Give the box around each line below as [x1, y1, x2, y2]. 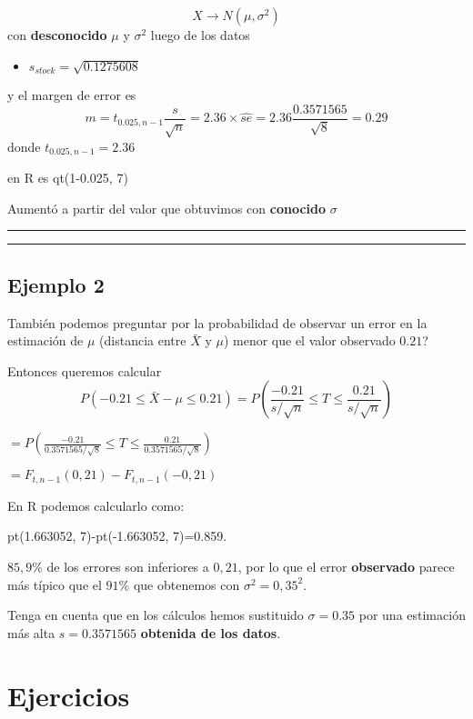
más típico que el [7, 574, 102, 594]
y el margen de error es [7, 85, 136, 105]
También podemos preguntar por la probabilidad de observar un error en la [7, 313, 428, 332]
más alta [7, 623, 55, 642]
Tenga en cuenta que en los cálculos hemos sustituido [7, 605, 304, 624]
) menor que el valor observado [223, 331, 396, 350]
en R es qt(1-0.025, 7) [7, 168, 128, 187]
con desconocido [7, 25, 107, 44]
